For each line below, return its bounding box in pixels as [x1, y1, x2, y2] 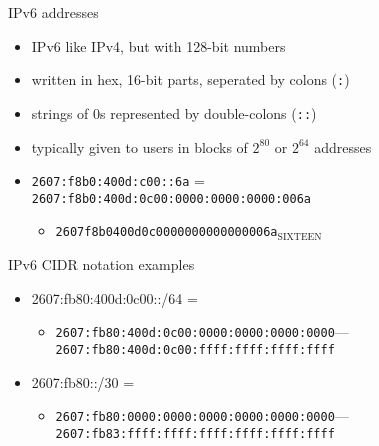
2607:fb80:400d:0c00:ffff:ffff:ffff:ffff [55, 342, 335, 357]
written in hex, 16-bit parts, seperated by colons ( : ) [31, 69, 350, 90]
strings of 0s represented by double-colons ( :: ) [31, 102, 317, 123]
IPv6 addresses [8, 2, 99, 22]
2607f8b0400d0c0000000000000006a [55, 225, 278, 240]
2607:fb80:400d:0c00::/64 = [31, 287, 198, 308]
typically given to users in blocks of [31, 136, 248, 157]
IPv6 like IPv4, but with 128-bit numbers [31, 35, 286, 56]
